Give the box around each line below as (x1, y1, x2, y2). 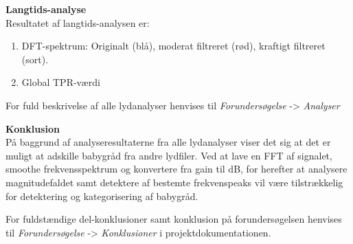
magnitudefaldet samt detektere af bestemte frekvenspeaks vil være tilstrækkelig (5, 175, 343, 189)
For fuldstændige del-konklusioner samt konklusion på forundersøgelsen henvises (5, 212, 342, 226)
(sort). (21, 52, 49, 66)
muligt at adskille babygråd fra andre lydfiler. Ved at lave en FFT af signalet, (5, 148, 332, 162)
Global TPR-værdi (21, 75, 100, 89)
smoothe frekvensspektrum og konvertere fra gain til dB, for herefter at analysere (5, 162, 348, 176)
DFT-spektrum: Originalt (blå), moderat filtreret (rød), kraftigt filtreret (21, 38, 326, 53)
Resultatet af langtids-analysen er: (5, 15, 150, 30)
